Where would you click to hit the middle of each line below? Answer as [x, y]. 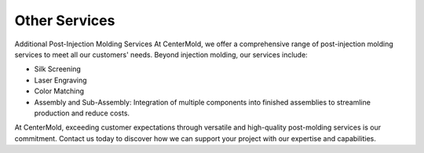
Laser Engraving [60, 80]
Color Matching [59, 91]
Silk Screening [58, 69]
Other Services [65, 20]
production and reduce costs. [82, 113]
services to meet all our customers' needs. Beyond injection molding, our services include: [161, 54]
